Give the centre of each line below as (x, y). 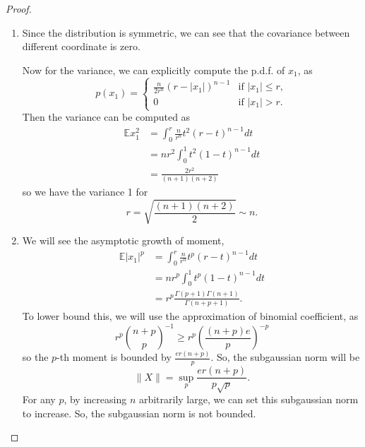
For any (39, 399)
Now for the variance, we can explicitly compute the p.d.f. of (154, 70)
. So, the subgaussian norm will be (285, 357)
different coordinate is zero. (81, 46)
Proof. (19, 8)
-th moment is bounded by (114, 357)
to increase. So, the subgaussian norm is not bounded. (139, 413)
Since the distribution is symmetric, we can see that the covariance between (186, 32)
